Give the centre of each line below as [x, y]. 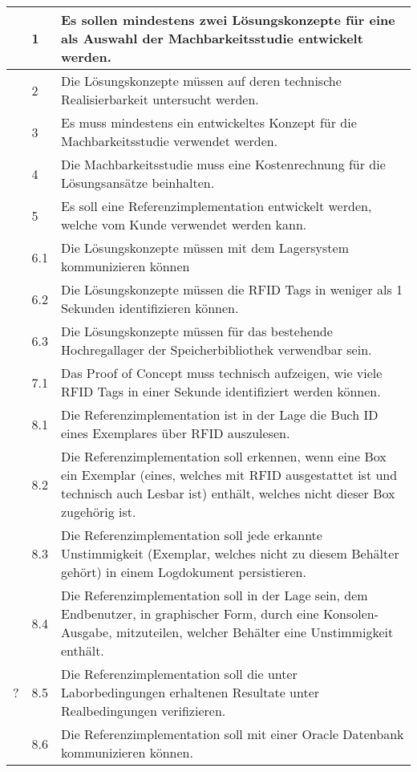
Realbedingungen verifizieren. [144, 711]
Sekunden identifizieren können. [150, 308]
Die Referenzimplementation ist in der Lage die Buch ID [220, 414]
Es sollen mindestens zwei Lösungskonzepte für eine [228, 20]
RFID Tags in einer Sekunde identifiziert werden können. [221, 391]
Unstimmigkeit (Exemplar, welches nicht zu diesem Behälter [230, 553]
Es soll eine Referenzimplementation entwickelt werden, [217, 206]
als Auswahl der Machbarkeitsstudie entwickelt [212, 38]
